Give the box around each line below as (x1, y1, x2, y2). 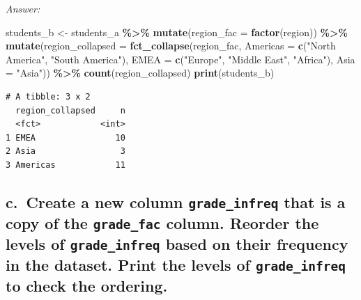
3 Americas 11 (6, 159, 125, 170)
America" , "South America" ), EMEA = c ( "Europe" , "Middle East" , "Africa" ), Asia (6, 52, 355, 66)
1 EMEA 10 (6, 132, 125, 143)
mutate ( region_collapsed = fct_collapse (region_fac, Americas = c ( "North (6, 38, 336, 53)
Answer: (6, 1, 40, 15)
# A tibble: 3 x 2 (6, 91, 91, 102)
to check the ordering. (6, 274, 168, 296)
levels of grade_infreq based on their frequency (6, 232, 348, 254)
